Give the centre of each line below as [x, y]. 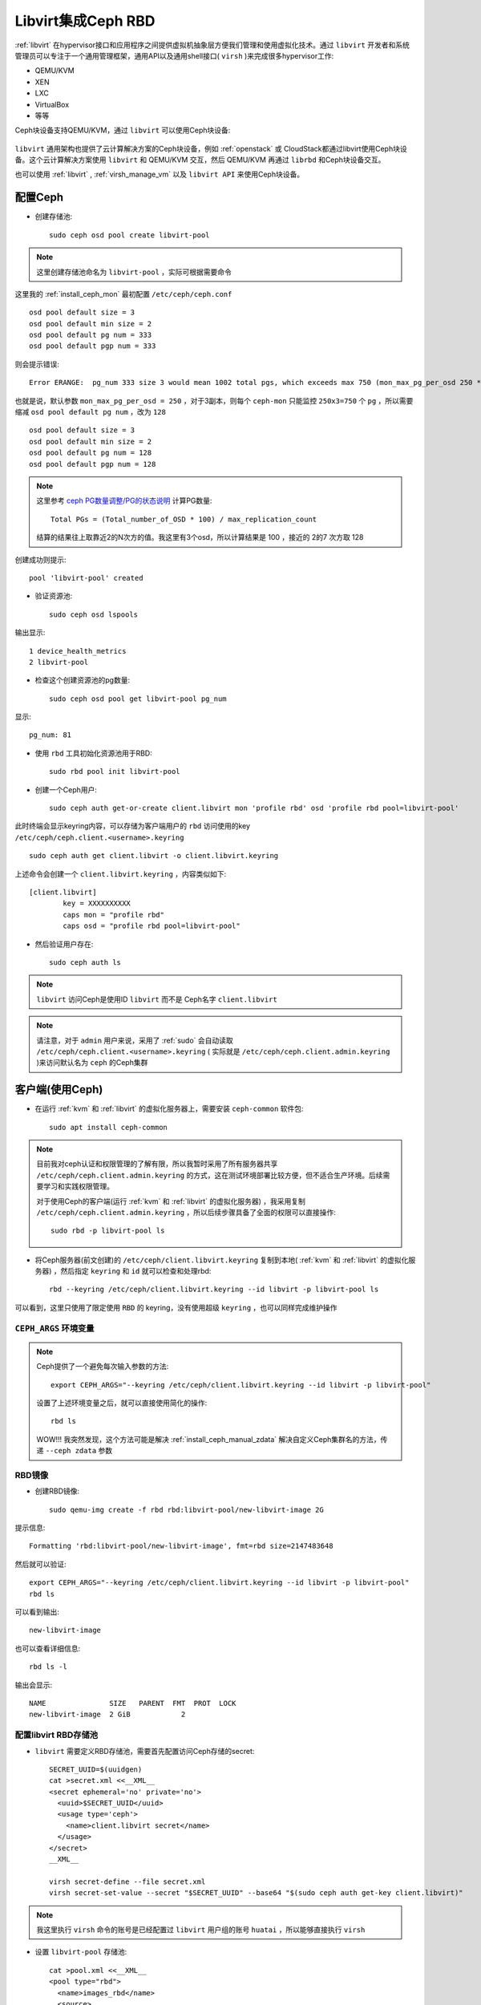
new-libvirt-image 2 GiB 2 [107, 1715]
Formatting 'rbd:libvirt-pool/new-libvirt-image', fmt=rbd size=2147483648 [181, 1546]
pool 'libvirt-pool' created [86, 578]
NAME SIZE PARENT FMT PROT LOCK [133, 1703]
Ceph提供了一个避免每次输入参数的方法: [103, 1367]
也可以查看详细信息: [48, 1648]
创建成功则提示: [41, 559]
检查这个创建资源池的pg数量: [83, 680]
